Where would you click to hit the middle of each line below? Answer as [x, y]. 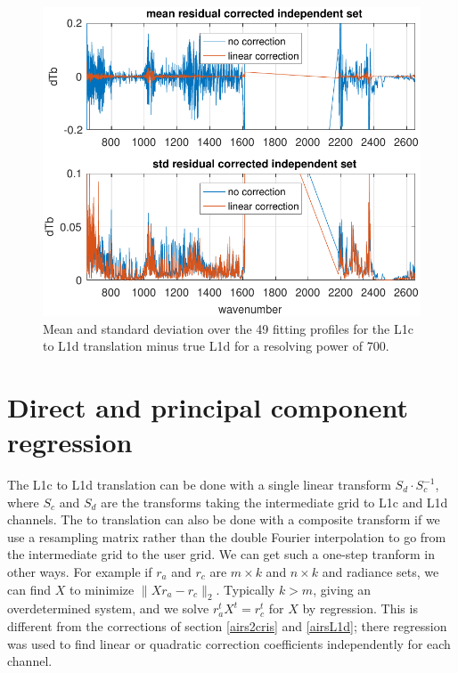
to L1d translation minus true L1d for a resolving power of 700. [216, 346]
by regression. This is [360, 608]
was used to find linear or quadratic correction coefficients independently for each [229, 643]
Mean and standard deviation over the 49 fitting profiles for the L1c [228, 328]
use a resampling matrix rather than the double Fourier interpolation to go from [227, 536]
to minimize [102, 589]
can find [29, 589]
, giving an [342, 589]
